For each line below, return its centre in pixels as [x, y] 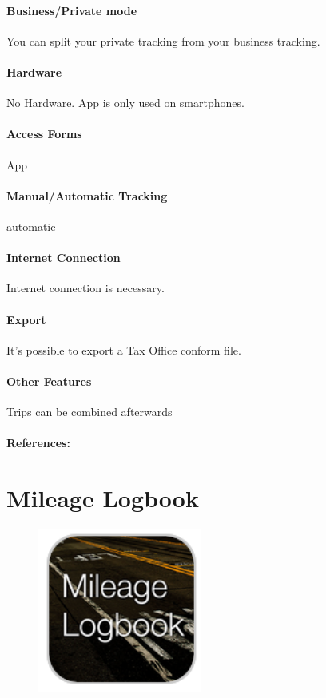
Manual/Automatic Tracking [87, 195]
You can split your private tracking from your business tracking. [163, 40]
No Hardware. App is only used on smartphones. [125, 103]
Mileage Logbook [103, 498]
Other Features [49, 381]
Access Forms [44, 134]
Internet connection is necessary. [85, 288]
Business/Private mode [72, 10]
